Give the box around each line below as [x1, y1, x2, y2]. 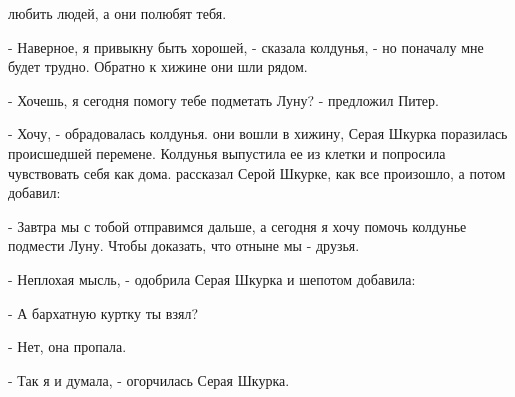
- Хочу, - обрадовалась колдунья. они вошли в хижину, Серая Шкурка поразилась [8, 123, 508, 144]
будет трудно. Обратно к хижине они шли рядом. [8, 56, 308, 77]
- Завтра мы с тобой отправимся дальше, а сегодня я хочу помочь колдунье [8, 215, 467, 236]
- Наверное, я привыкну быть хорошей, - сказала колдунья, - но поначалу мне [8, 36, 484, 57]
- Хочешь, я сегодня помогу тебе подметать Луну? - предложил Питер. [8, 89, 439, 110]
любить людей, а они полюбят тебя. [8, 3, 227, 23]
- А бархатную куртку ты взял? [8, 302, 198, 323]
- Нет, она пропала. [8, 336, 127, 357]
